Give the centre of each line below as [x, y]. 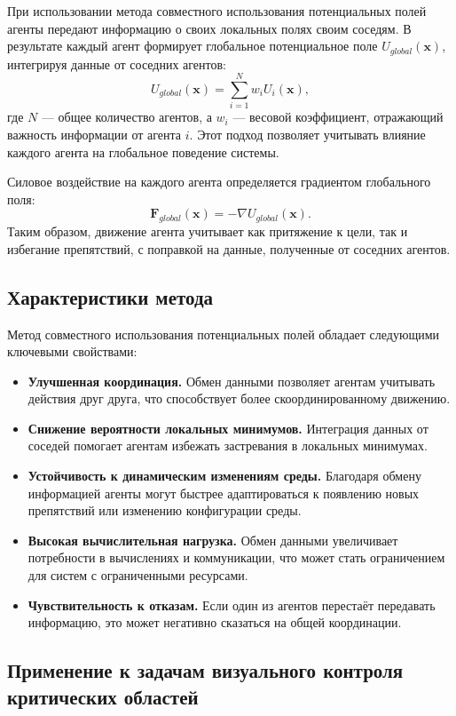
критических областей [103, 696]
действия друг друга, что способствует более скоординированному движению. [239, 398]
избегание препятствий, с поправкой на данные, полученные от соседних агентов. [229, 248]
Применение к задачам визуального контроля [205, 670]
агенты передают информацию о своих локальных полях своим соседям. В [209, 28]
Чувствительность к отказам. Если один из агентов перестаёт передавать [232, 605]
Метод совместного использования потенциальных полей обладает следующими [224, 334]
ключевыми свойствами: [72, 351]
